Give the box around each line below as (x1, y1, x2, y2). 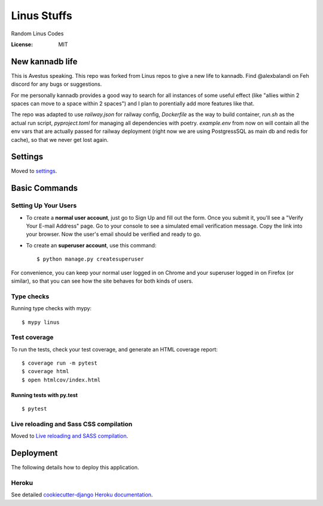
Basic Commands (11, 183, 78, 193)
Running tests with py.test (11, 391, 78, 398)
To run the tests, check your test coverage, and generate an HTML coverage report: (11, 346, 218, 353)
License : (11, 41, 33, 48)
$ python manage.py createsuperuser (36, 256, 144, 263)
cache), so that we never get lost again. (11, 136, 109, 143)
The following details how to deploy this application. (11, 464, 139, 471)
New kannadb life (11, 56, 78, 66)
